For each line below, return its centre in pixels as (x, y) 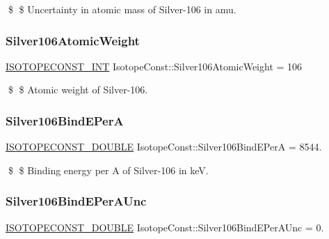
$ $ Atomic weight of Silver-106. (78, 90)
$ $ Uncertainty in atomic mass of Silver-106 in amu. (122, 9)
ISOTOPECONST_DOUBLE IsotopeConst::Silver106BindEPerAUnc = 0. (165, 227)
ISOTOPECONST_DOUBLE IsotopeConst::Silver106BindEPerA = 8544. (164, 147)
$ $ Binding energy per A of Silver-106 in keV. (108, 170)
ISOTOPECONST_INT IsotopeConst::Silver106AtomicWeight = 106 (154, 66)
